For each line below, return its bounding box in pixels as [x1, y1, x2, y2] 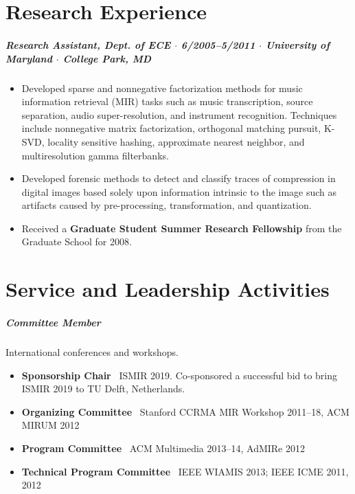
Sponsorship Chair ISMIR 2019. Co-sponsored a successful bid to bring [21, 368, 338, 382]
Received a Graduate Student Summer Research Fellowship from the [21, 221, 342, 235]
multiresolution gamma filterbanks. [21, 148, 169, 162]
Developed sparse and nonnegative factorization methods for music [21, 80, 303, 95]
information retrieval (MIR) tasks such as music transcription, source [21, 94, 313, 109]
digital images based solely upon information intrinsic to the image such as [21, 184, 337, 199]
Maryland [5, 51, 52, 65]
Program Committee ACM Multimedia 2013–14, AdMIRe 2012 [21, 440, 305, 455]
